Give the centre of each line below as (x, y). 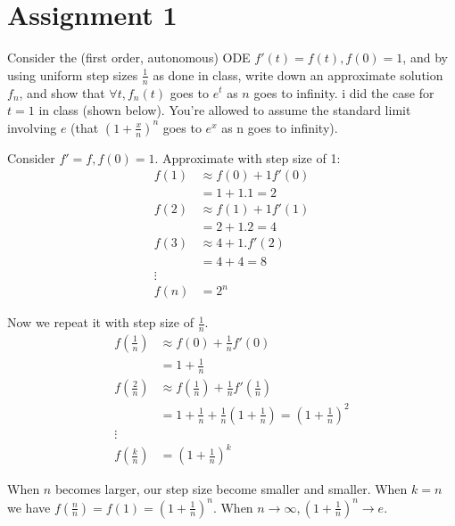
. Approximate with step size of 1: (248, 157)
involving (32, 127)
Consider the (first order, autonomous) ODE (129, 58)
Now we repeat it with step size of (100, 322)
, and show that (62, 92)
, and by (425, 58)
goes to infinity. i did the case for (344, 92)
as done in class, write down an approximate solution (298, 74)
